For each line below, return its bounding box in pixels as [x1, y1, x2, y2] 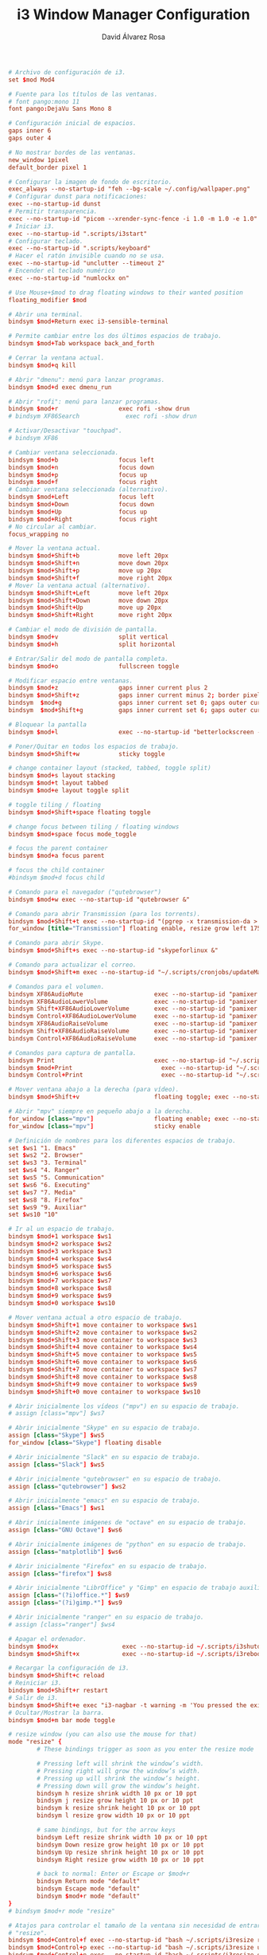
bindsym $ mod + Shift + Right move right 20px [8, 612, 172, 620]
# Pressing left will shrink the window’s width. [37, 1760, 204, 1768]
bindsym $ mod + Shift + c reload [8, 1672, 105, 1680]
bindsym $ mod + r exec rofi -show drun [8, 405, 191, 413]
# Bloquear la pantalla [8, 720, 87, 729]
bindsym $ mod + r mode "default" [37, 1892, 141, 1901]
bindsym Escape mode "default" [37, 1885, 141, 1893]
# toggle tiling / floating [8, 800, 102, 808]
